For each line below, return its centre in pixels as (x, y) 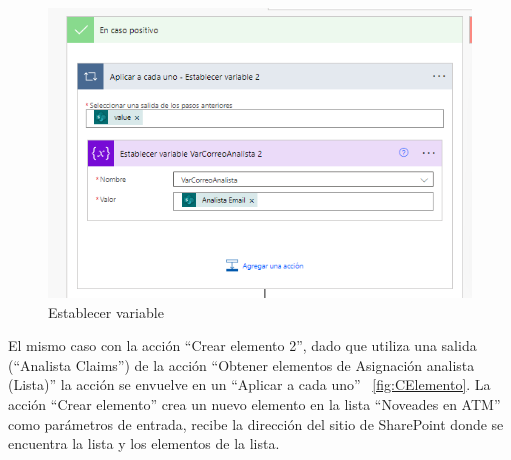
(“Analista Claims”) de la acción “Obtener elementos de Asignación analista (241, 364)
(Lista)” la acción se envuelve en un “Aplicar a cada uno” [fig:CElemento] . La (249, 384)
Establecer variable (106, 311)
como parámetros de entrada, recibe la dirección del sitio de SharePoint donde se (256, 423)
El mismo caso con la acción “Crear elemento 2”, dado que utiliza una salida (242, 345)
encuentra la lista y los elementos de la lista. (144, 443)
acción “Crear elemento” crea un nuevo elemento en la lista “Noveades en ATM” (254, 404)
